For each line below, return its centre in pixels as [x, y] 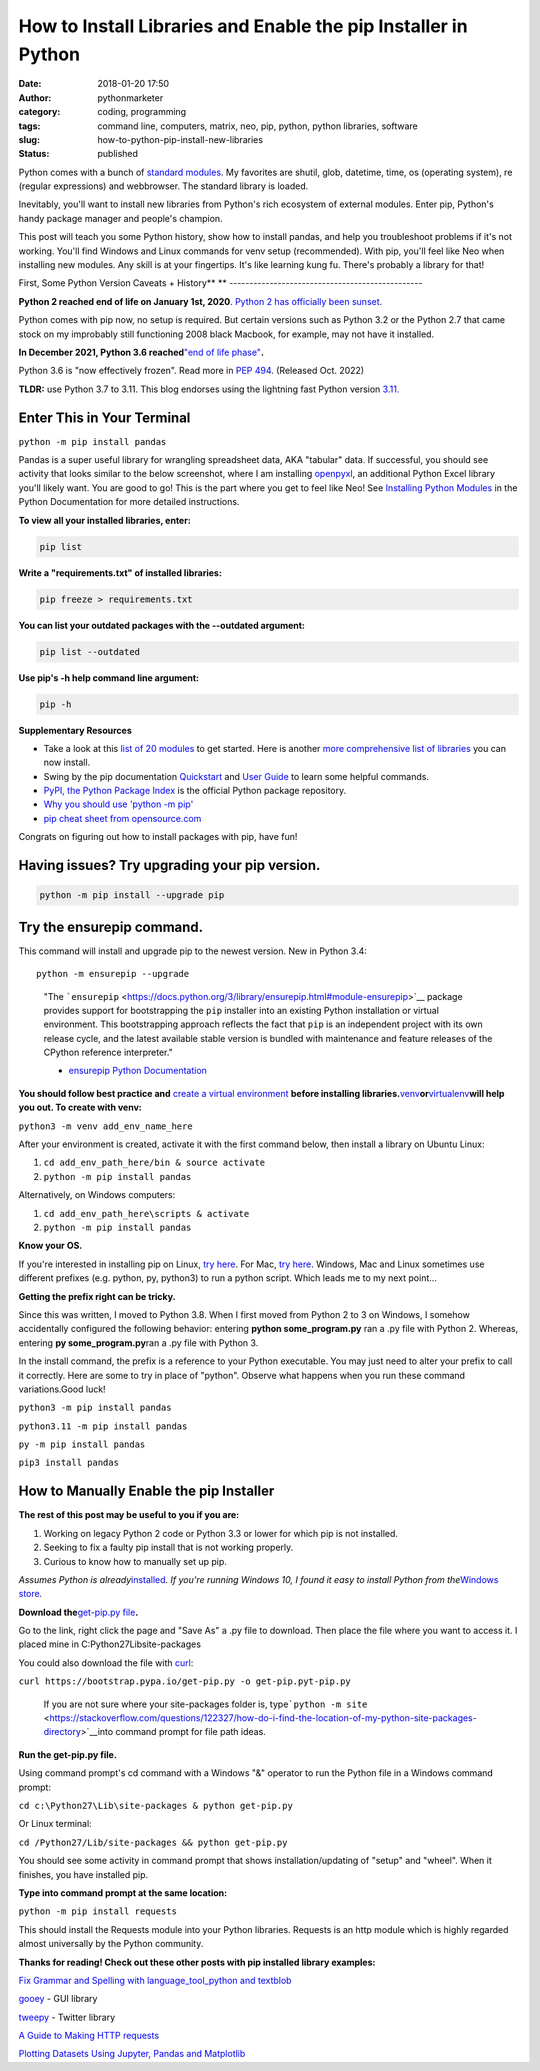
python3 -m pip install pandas [95, 1408]
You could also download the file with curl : [106, 1662]
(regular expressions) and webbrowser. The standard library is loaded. [163, 186]
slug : [29, 139]
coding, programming [142, 112]
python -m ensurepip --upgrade [113, 974]
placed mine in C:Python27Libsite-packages [110, 1644]
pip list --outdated [89, 651]
